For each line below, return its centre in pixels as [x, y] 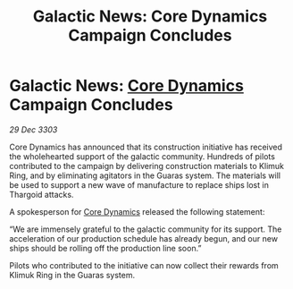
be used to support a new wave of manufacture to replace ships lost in [139, 184]
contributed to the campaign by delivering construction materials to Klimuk [146, 166]
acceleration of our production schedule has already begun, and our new [144, 238]
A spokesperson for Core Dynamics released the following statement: [137, 211]
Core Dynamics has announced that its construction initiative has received [146, 147]
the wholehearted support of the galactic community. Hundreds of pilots [142, 156]
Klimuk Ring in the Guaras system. [72, 275]
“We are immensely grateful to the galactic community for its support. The [146, 229]
